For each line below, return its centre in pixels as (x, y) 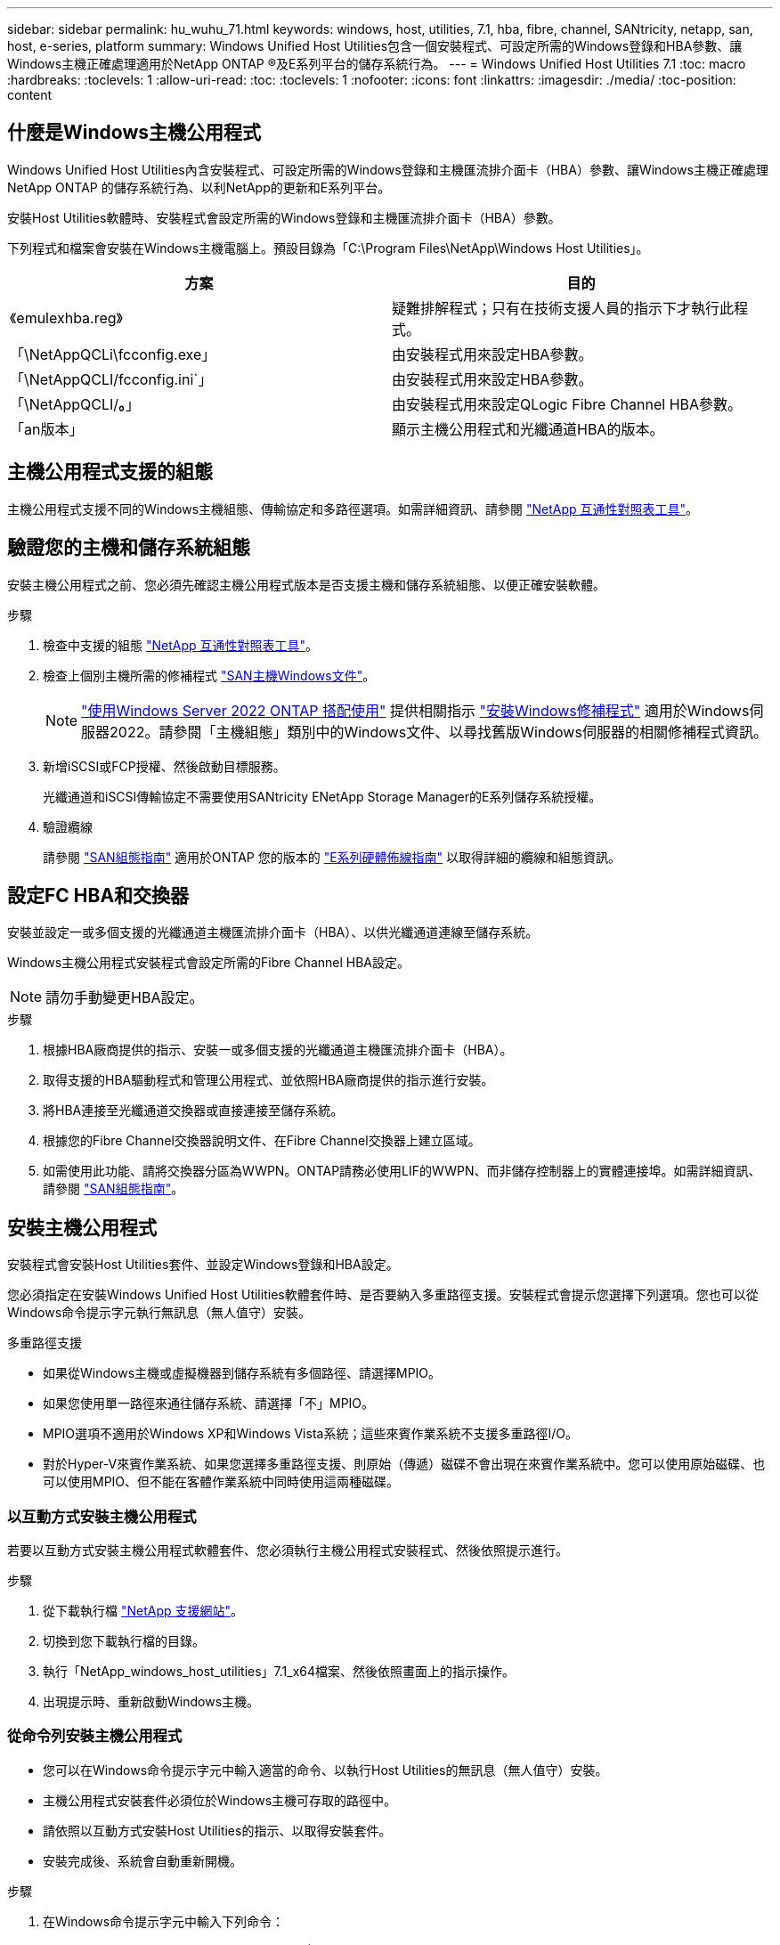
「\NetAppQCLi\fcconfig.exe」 (113, 354)
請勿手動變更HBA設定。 (125, 998)
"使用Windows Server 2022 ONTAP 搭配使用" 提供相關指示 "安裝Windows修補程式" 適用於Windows (415, 710)
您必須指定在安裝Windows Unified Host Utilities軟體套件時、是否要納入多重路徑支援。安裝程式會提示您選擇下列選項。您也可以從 (383, 1295)
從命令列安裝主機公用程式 (95, 1736)
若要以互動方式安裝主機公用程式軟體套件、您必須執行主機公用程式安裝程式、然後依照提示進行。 (288, 1550)
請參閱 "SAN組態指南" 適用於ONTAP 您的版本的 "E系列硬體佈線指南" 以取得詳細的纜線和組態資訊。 (332, 857)
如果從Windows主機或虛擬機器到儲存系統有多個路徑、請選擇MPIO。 (242, 1373)
